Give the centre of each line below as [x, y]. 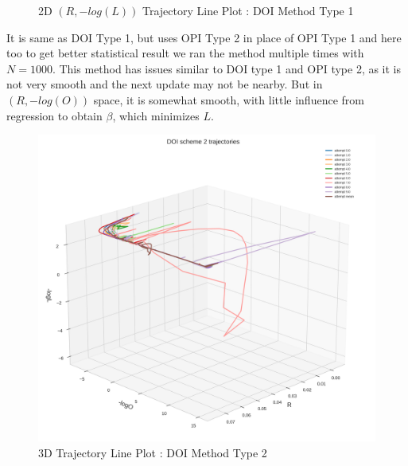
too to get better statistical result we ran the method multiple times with [185, 53]
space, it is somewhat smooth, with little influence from [229, 99]
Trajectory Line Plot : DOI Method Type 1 [248, 10]
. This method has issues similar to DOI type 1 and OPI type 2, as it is [227, 68]
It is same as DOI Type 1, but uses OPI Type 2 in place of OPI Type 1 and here [204, 37]
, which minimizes [156, 115]
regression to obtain [54, 115]
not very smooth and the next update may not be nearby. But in [165, 84]
